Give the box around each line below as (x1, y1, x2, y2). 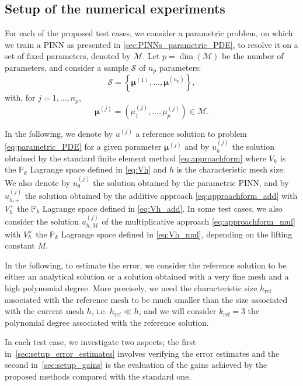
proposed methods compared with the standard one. (5, 370, 191, 382)
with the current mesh (5, 305, 84, 317)
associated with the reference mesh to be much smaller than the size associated (5, 293, 288, 305)
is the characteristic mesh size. (176, 163, 285, 175)
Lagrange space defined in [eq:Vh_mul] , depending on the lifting (61, 228, 292, 240)
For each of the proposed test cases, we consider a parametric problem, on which (5, 27, 293, 39)
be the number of (222, 50, 284, 62)
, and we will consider (138, 305, 217, 317)
